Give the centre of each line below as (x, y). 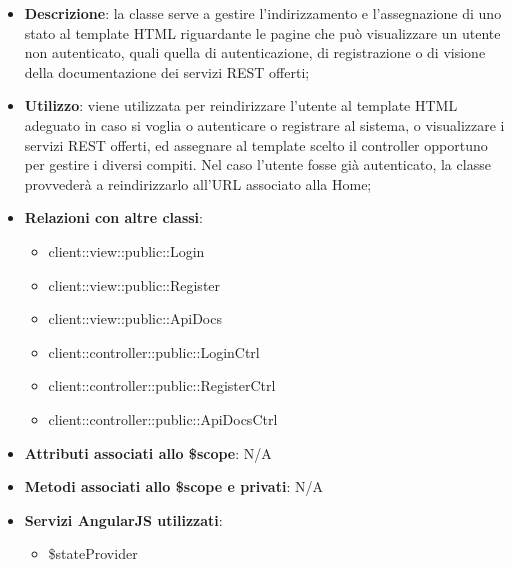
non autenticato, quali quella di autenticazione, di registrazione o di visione (255, 52)
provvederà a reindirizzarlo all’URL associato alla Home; (198, 183)
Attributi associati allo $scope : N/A (148, 452)
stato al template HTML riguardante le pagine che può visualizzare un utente (262, 32)
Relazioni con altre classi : (113, 217)
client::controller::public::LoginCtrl (154, 351)
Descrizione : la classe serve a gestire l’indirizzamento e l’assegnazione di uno (263, 13)
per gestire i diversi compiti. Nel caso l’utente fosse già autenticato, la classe (257, 164)
